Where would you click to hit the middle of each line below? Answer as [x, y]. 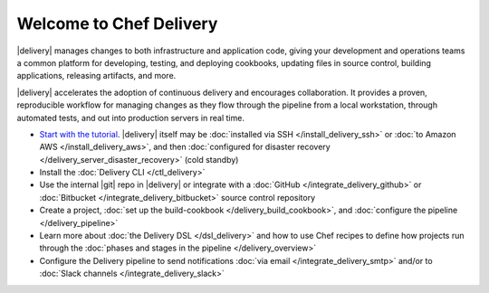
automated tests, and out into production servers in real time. [130, 118]
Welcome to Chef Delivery [117, 24]
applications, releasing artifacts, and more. [96, 76]
